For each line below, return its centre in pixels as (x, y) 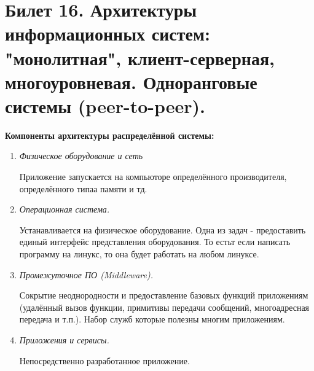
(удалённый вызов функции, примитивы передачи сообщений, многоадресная (164, 307)
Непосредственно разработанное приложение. (104, 360)
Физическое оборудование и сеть (81, 156)
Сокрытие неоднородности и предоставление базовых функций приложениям (164, 295)
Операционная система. (65, 209)
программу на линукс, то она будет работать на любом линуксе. (139, 254)
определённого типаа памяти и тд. (83, 188)
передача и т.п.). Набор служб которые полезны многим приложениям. (152, 319)
